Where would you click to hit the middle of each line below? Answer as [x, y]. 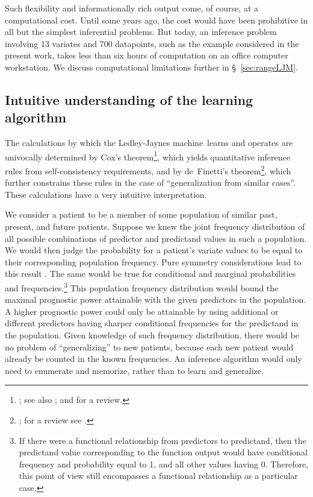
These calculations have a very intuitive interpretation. [106, 194]
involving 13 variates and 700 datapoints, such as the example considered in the [152, 43]
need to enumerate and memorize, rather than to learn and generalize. [134, 370]
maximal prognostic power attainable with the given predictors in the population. [156, 299]
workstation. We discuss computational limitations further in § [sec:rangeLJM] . [151, 67]
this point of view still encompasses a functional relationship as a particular [158, 476]
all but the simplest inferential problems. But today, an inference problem [141, 32]
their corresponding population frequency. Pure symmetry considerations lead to [153, 261]
